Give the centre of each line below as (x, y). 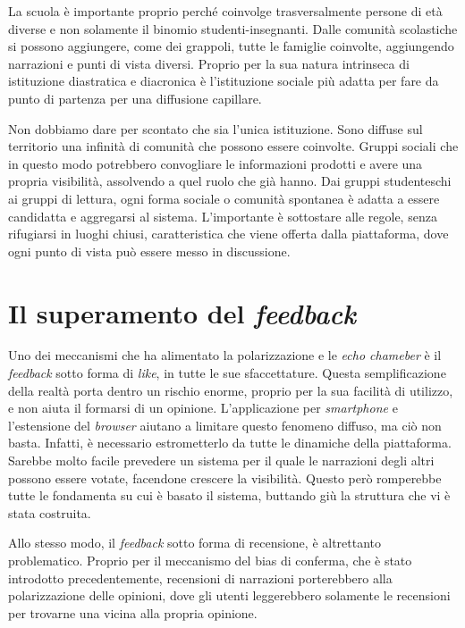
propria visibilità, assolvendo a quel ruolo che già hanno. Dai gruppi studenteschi (230, 181)
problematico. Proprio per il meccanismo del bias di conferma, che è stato (210, 560)
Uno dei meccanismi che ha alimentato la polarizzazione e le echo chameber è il (225, 355)
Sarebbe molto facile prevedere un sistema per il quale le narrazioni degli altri (221, 460)
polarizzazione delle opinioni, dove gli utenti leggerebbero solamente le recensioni (229, 595)
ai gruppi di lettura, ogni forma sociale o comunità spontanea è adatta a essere (224, 198)
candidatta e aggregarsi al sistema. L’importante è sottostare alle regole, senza (223, 216)
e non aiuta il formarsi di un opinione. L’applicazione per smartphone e (203, 408)
